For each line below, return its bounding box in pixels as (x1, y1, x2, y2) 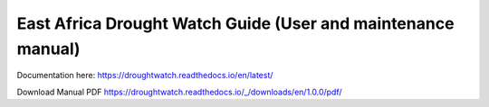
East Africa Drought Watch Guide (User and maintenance (16, 13, 455, 33)
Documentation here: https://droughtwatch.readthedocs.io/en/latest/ (16, 70, 273, 81)
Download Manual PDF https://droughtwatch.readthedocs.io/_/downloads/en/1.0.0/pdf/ (16, 86, 343, 97)
